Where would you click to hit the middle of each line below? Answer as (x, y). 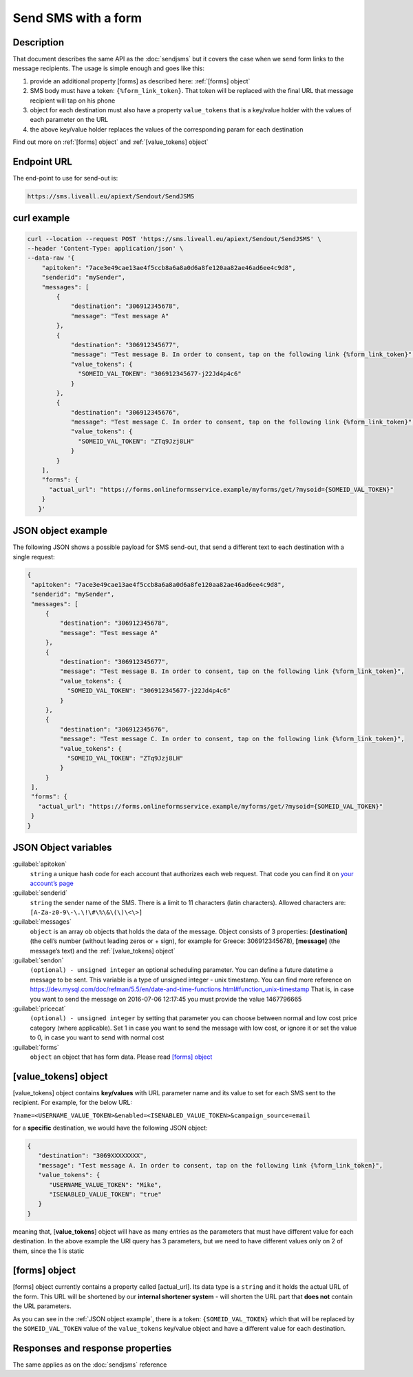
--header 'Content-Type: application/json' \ (105, 249)
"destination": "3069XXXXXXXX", (93, 1156)
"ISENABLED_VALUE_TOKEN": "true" (105, 1194)
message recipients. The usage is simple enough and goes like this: (108, 68)
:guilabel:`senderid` (40, 893)
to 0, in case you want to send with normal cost (97, 1037)
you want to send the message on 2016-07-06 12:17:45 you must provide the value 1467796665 (166, 999)
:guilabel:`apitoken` (40, 864)
